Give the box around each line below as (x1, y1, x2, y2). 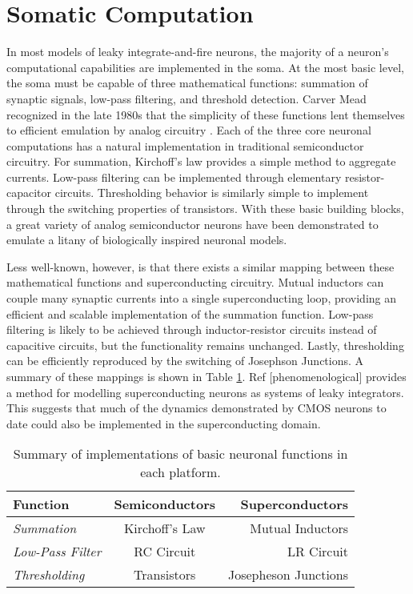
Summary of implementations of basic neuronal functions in (13, 444, 348, 464)
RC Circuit (134, 542, 196, 561)
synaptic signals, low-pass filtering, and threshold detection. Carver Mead (6, 90, 367, 106)
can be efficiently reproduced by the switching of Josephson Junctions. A (6, 352, 364, 369)
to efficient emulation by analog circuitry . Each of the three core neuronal (6, 122, 371, 138)
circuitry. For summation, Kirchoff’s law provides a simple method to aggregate (6, 153, 396, 170)
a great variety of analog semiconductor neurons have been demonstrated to (6, 215, 379, 232)
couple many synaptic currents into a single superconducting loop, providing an (6, 290, 397, 307)
